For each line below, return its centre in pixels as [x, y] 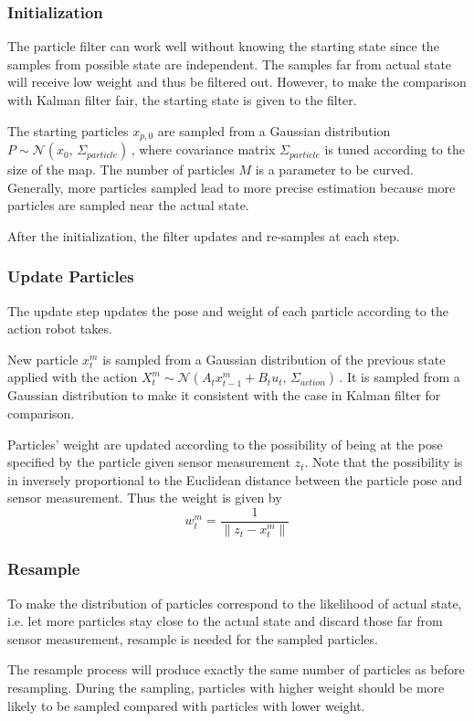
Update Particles [71, 276]
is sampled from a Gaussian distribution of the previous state [274, 359]
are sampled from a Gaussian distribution [274, 130]
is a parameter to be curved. [334, 170]
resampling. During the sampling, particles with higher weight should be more [226, 688]
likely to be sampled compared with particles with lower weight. [186, 705]
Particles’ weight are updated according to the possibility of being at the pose [225, 444]
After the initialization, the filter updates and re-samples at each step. [204, 235]
